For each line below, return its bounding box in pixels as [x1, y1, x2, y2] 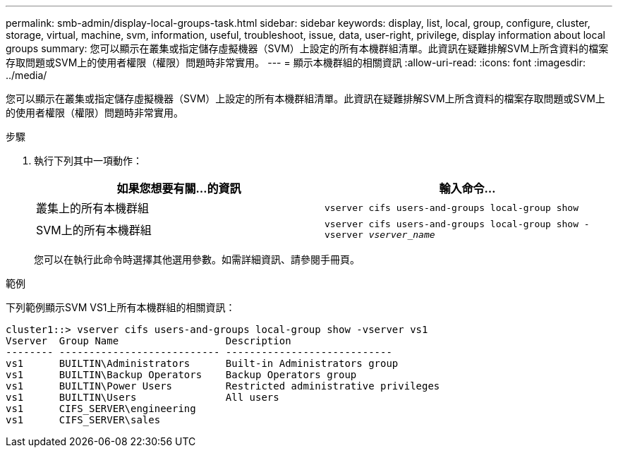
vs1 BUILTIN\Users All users [6, 392, 279, 403]
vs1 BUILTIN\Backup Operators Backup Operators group [6, 369, 357, 380]
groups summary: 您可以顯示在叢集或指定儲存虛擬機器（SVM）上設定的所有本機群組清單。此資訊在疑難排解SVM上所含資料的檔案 [6, 42, 609, 54]
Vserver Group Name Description [6, 335, 291, 346]
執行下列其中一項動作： [34, 155, 143, 167]
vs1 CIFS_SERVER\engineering [6, 403, 196, 414]
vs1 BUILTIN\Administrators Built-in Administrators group [6, 358, 399, 369]
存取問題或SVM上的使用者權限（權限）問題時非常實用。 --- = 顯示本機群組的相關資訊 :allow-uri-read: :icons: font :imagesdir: [6, 56, 586, 68]
